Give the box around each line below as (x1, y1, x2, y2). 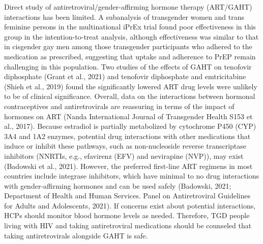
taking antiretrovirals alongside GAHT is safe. (4, 230, 148, 240)
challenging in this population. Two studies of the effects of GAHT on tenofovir (4, 61, 252, 72)
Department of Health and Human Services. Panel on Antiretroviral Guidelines (4, 190, 251, 201)
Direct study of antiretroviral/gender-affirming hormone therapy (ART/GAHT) (4, 2, 252, 12)
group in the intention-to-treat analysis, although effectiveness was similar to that (4, 31, 259, 42)
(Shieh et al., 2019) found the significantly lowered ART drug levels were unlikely (4, 81, 257, 91)
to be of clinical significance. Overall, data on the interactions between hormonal (4, 91, 255, 101)
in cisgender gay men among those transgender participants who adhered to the (4, 41, 252, 52)
